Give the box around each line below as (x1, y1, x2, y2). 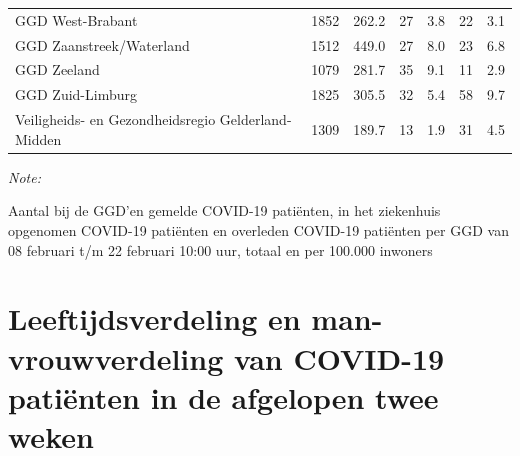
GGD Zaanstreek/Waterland (15, 34, 190, 55)
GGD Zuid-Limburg (15, 84, 137, 105)
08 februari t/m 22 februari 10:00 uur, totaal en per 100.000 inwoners (8, 239, 433, 260)
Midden (15, 128, 62, 149)
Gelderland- (219, 109, 292, 130)
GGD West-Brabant (15, 9, 138, 30)
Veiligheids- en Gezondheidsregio (15, 109, 216, 130)
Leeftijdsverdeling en (8, 298, 301, 339)
